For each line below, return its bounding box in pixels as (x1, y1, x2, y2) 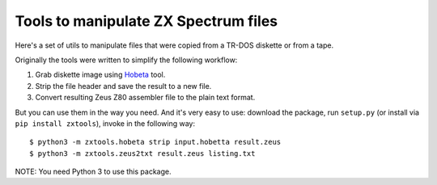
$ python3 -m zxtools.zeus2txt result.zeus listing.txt (29, 149, 256, 158)
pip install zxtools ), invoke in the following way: (15, 118, 196, 128)
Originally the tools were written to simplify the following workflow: (15, 55, 238, 65)
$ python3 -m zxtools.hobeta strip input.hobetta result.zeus (29, 137, 282, 147)
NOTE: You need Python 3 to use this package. (15, 166, 172, 177)
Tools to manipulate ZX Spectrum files (15, 12, 278, 30)
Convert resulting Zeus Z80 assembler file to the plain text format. (35, 93, 256, 103)
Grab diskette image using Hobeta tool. (35, 69, 166, 80)
